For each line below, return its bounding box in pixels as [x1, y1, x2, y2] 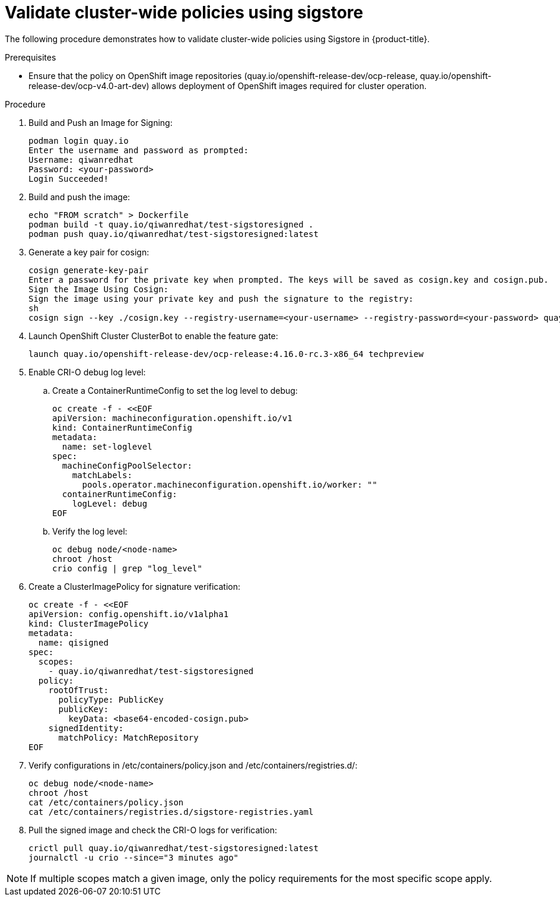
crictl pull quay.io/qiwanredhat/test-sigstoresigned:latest [28, 843, 319, 853]
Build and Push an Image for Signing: [28, 117, 173, 128]
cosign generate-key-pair [28, 265, 149, 275]
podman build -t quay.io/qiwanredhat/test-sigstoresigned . [28, 219, 314, 229]
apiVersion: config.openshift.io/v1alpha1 [28, 609, 229, 619]
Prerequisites [5, 52, 56, 62]
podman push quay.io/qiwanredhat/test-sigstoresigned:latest [28, 229, 319, 239]
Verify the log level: [52, 526, 128, 536]
